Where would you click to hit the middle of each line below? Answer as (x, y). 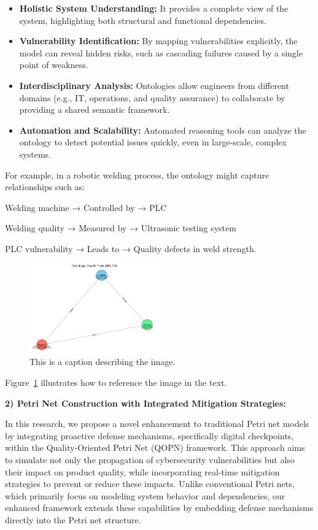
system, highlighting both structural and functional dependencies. (143, 20)
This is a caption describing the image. (103, 362)
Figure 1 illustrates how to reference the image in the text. (116, 382)
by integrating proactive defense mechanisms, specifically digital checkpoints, (149, 435)
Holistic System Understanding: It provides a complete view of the (154, 8)
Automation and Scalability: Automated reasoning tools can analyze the (163, 130)
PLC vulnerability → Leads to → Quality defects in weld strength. (131, 248)
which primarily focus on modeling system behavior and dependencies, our (145, 495)
